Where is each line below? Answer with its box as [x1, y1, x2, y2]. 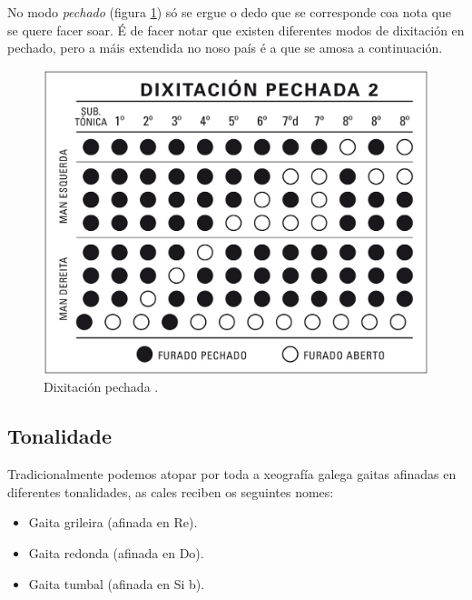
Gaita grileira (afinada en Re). [28, 513, 198, 532]
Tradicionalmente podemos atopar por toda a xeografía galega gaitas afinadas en [7, 465, 457, 484]
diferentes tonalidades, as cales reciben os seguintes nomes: [7, 482, 334, 501]
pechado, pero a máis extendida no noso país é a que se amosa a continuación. [7, 38, 443, 57]
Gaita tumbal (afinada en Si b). [28, 574, 205, 593]
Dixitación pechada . [44, 377, 159, 396]
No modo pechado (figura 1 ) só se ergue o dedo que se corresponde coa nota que [7, 3, 452, 21]
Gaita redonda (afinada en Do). [28, 543, 204, 562]
